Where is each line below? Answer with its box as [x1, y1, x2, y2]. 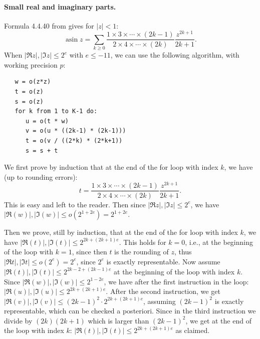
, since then [72, 246, 107, 257]
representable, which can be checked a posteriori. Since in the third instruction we [4, 305, 256, 316]
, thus [174, 246, 192, 257]
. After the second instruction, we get [106, 286, 220, 296]
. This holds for [119, 236, 166, 247]
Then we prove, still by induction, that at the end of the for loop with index [4, 227, 238, 237]
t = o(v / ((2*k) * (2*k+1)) [25, 137, 123, 145]
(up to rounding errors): [4, 171, 78, 182]
